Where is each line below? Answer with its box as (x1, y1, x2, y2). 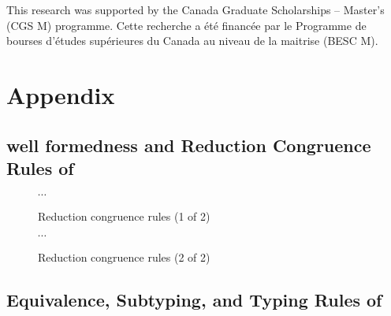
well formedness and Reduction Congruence (6, 132, 371, 157)
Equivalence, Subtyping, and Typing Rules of (6, 288, 382, 312)
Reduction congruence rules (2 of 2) (38, 249, 210, 266)
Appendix (6, 78, 115, 110)
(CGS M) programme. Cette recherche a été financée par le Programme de (6, 17, 367, 33)
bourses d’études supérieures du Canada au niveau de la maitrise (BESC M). (6, 32, 378, 49)
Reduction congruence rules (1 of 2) (38, 207, 210, 224)
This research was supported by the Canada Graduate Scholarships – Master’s (6, 2, 385, 17)
